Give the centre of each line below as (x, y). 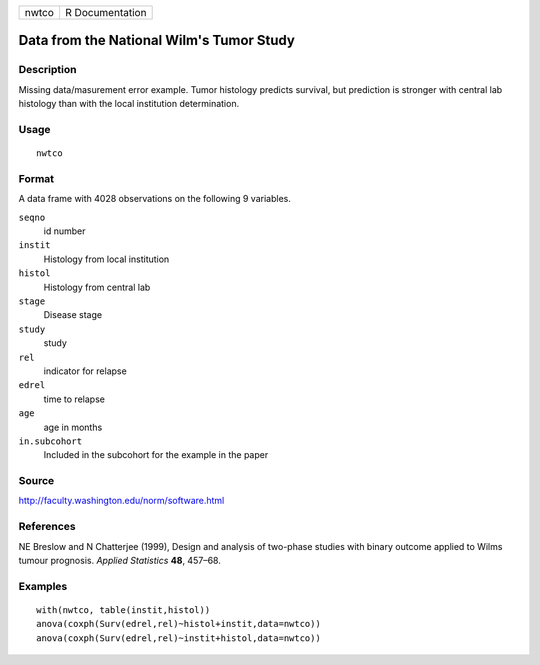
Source (36, 481)
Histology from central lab (97, 287)
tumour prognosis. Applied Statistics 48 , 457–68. (120, 560)
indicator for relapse (85, 371)
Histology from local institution (106, 259)
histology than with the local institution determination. (129, 104)
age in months (73, 427)
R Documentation (106, 12)
